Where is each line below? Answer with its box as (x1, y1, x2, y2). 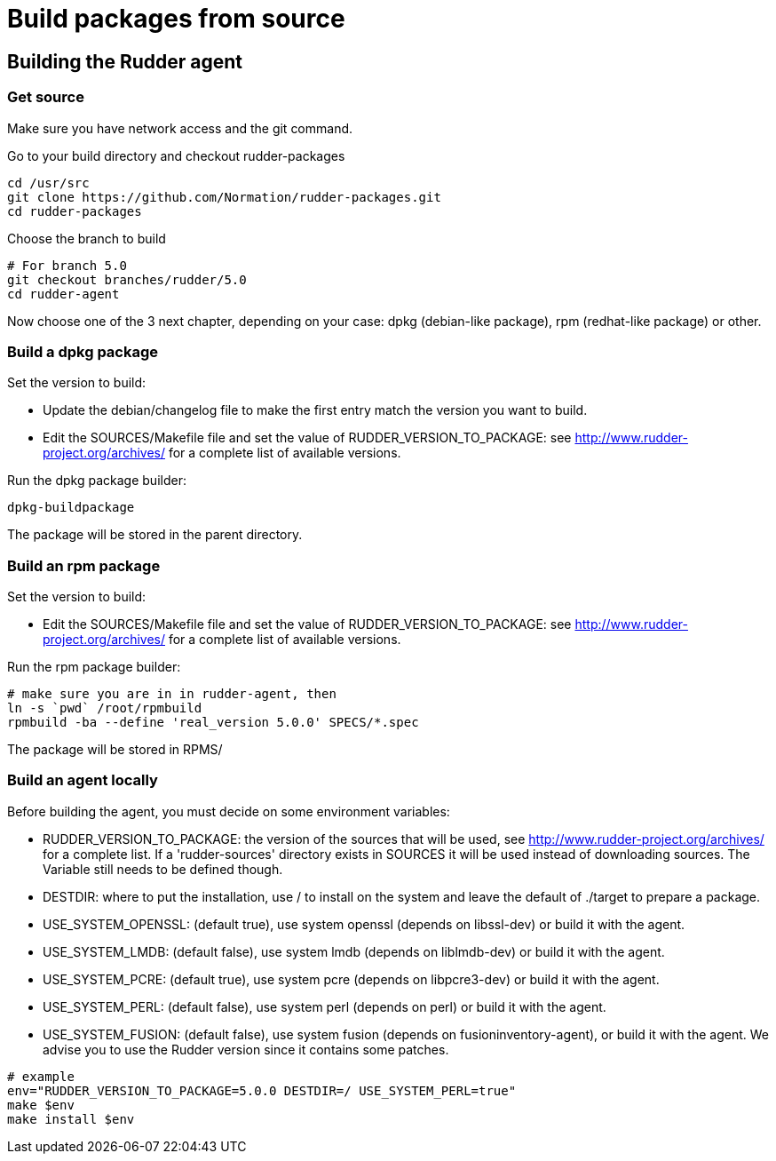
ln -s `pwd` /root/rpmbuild (7, 701, 202, 716)
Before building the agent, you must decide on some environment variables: (7, 803, 450, 819)
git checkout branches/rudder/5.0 (7, 272, 247, 287)
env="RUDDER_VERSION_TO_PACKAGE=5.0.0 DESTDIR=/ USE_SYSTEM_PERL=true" (7, 1083, 517, 1098)
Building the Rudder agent (7, 50, 243, 73)
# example (7, 1069, 75, 1084)
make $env (7, 1097, 75, 1112)
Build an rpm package (7, 556, 161, 575)
